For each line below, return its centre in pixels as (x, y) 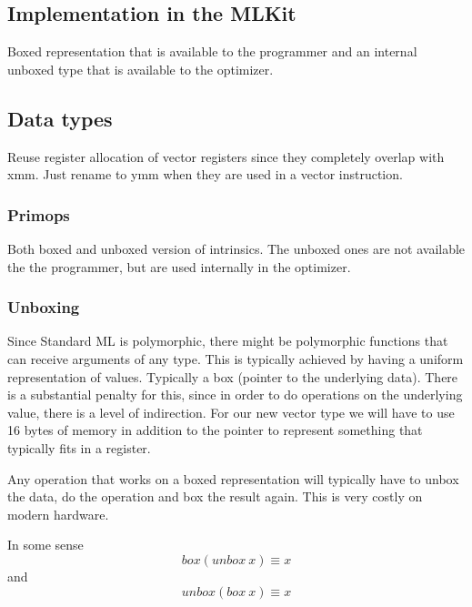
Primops (39, 214)
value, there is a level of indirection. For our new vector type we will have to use (231, 412)
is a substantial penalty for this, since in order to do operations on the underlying (235, 395)
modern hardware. (58, 514)
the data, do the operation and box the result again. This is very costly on (215, 496)
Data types (60, 118)
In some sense (45, 545)
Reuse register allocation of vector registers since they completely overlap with (226, 156)
